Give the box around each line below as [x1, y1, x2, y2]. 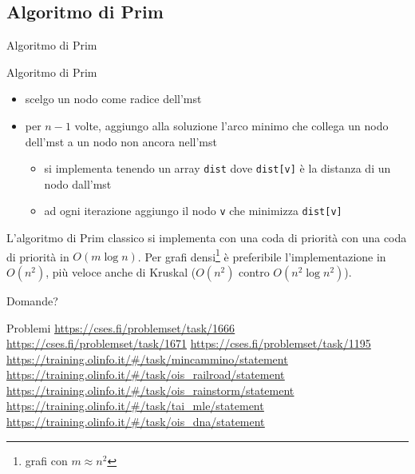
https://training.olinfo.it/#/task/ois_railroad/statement [6, 366, 285, 383]
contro [239, 263, 270, 280]
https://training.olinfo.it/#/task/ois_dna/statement [6, 413, 265, 430]
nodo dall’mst [44, 175, 112, 192]
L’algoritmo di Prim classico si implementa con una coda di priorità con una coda [6, 229, 407, 246]
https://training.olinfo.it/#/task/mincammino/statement [6, 350, 288, 367]
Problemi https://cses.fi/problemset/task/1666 [6, 319, 235, 336]
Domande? [6, 292, 58, 309]
